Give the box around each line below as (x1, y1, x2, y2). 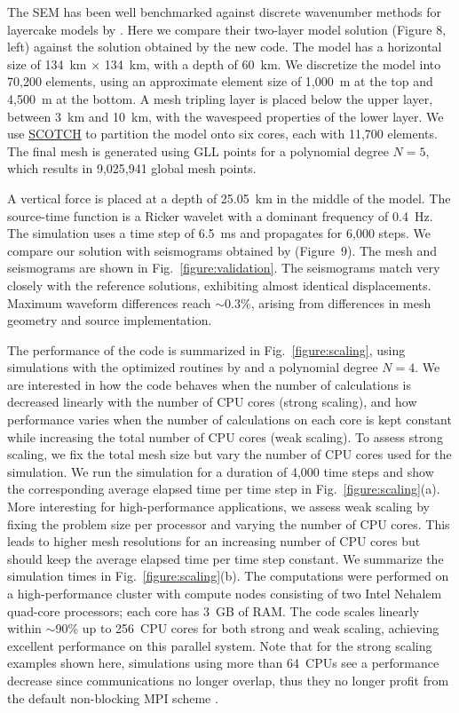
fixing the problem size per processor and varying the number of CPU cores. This (7, 514, 450, 533)
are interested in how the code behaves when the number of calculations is (7, 375, 411, 393)
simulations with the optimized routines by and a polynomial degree (7, 358, 378, 376)
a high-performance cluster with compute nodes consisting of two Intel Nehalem (7, 584, 442, 602)
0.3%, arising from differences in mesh (225, 293, 431, 312)
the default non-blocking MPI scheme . (7, 688, 218, 707)
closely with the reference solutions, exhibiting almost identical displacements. (7, 275, 431, 294)
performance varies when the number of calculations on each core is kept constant (7, 410, 452, 429)
